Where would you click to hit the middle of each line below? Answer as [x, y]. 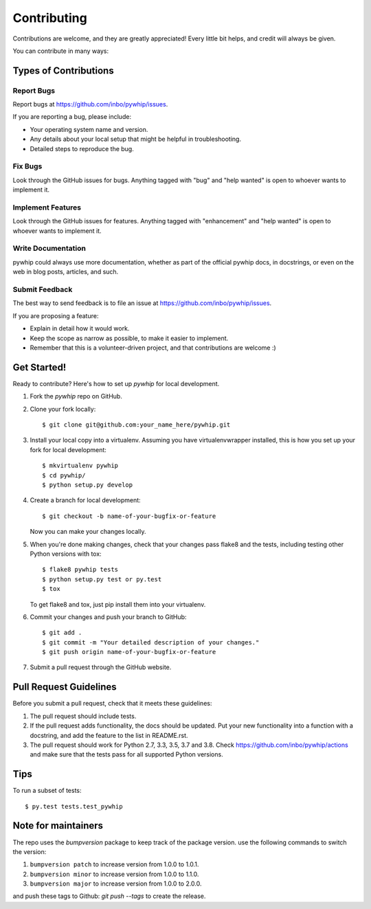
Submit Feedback [43, 290]
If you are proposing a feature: [56, 315]
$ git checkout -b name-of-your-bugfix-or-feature [129, 516]
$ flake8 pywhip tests [80, 570]
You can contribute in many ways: [61, 51]
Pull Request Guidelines [65, 687]
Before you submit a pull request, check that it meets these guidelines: [112, 704]
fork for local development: [68, 449]
